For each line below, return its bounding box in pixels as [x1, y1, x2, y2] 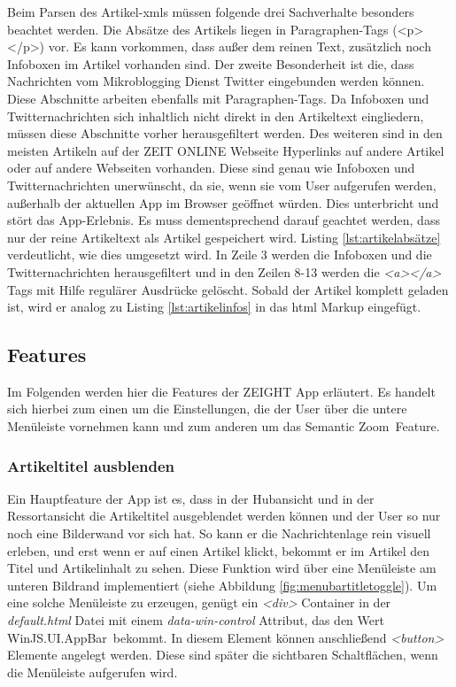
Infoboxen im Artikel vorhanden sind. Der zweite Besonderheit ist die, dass [7, 54, 414, 73]
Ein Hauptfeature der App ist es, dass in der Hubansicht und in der [7, 489, 375, 507]
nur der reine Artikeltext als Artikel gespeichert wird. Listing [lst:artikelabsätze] [7, 228, 441, 246]
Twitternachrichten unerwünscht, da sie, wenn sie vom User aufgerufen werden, [7, 175, 437, 194]
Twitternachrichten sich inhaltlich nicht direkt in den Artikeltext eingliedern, [7, 106, 424, 125]
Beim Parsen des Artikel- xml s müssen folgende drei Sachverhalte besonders [7, 3, 414, 20]
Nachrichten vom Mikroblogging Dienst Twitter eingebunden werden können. [7, 72, 425, 90]
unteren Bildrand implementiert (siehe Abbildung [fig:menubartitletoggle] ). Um [7, 575, 437, 594]
